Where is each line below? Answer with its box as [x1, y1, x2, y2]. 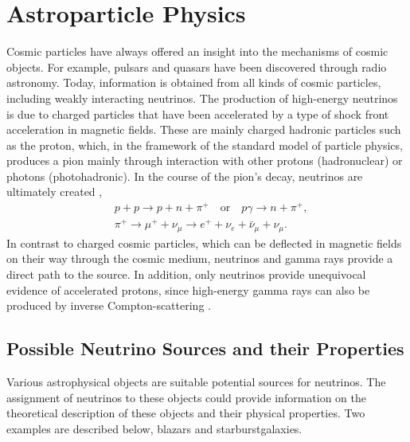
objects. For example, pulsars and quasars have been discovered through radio [6, 58, 387, 75]
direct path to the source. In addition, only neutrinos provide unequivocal [6, 265, 366, 282]
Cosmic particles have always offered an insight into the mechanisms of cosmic [6, 43, 389, 60]
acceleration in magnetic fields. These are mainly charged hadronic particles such [6, 121, 401, 138]
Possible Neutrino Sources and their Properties [6, 336, 404, 361]
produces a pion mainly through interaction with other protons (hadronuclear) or [6, 152, 403, 169]
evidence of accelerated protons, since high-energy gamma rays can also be [6, 281, 370, 298]
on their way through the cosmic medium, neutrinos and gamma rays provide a [6, 250, 393, 267]
